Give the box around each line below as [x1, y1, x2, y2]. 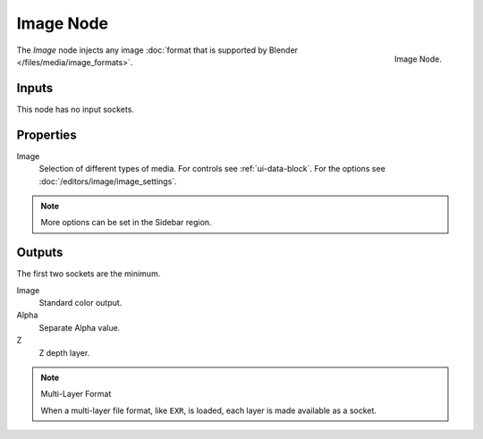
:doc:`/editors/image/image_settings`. [38, 175, 178, 187]
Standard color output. [38, 298, 123, 308]
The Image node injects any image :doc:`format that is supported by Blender [16, 45, 299, 55]
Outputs [16, 245, 64, 260]
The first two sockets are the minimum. [16, 268, 161, 279]
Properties [16, 127, 77, 142]
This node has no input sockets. [16, 104, 134, 114]
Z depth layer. [38, 347, 90, 358]
